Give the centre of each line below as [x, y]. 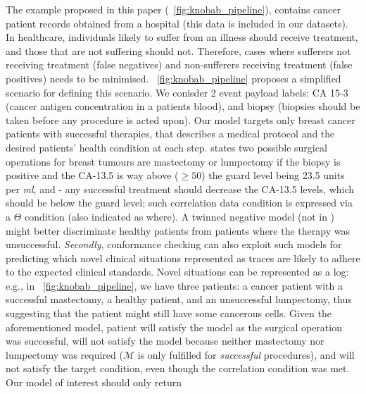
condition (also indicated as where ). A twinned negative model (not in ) [180, 216]
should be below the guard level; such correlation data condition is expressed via [179, 203]
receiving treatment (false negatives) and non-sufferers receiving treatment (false [179, 64]
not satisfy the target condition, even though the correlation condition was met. [178, 368]
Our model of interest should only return [94, 382]
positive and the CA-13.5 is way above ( [92, 175]
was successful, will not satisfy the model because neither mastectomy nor [165, 341]
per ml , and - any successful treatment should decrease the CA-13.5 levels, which [180, 189]
